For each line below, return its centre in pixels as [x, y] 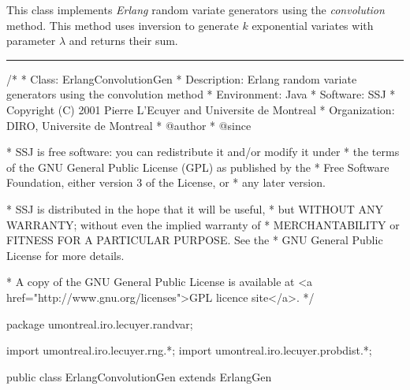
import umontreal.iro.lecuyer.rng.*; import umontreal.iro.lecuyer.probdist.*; [189, 350]
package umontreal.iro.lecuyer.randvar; [100, 323]
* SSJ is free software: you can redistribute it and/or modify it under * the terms [203, 152]
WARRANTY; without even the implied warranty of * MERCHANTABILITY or [203, 224]
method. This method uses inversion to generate [123, 25]
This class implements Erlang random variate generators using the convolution [196, 9]
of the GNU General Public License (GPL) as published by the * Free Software [198, 167]
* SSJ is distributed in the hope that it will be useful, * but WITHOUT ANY [195, 208]
